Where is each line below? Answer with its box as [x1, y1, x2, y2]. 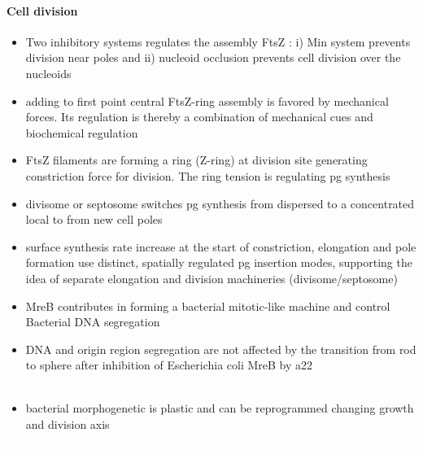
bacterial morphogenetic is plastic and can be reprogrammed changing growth [25, 399, 414, 417]
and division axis [25, 416, 110, 433]
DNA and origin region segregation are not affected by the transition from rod [25, 340, 416, 357]
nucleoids [25, 64, 72, 81]
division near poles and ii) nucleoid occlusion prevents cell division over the [25, 49, 401, 66]
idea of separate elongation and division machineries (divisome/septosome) [25, 269, 398, 286]
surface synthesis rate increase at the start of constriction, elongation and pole [25, 238, 416, 255]
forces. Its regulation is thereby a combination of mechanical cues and [25, 108, 373, 125]
